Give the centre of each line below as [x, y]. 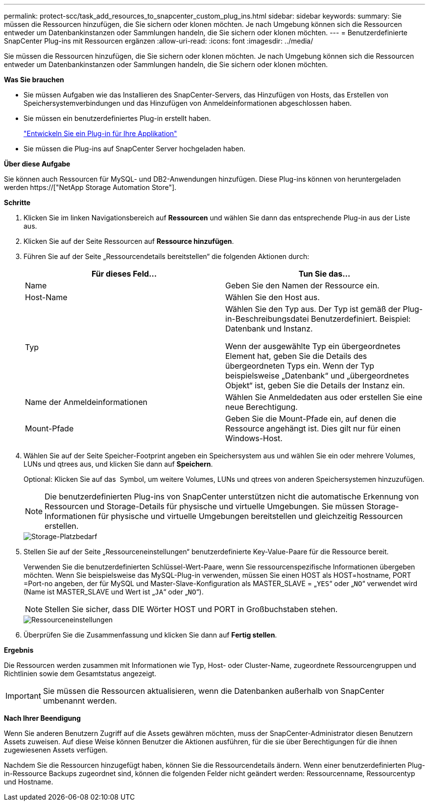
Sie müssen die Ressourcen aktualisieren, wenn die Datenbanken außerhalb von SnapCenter [214, 691]
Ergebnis [19, 650]
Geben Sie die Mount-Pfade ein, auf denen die [311, 419]
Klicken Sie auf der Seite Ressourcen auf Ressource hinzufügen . [129, 241]
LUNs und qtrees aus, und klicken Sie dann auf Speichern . [118, 464]
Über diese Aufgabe [37, 164]
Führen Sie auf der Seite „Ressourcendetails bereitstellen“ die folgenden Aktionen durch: [167, 256]
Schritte [17, 202]
